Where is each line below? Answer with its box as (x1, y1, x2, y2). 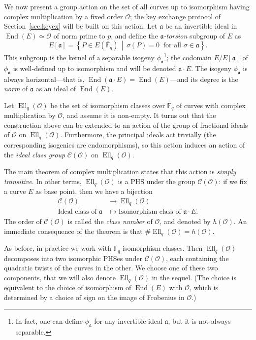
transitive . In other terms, (4, 176, 82, 186)
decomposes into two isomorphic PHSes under (4, 253, 142, 263)
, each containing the (166, 253, 229, 263)
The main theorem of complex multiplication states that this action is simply (4, 166, 236, 176)
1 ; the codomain (163, 51, 212, 63)
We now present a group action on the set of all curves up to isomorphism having (4, 1, 250, 11)
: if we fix (219, 176, 247, 186)
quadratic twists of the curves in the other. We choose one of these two (4, 263, 218, 273)
